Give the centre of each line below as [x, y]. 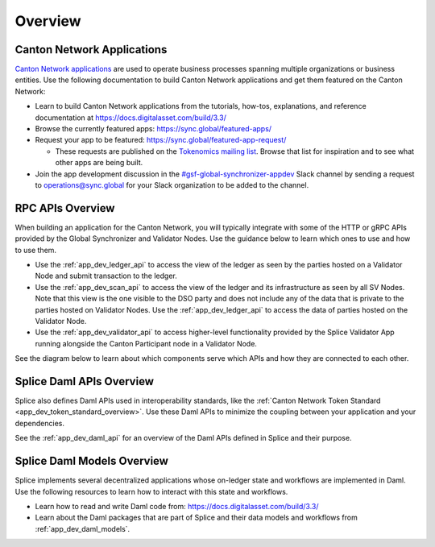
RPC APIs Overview [65, 208]
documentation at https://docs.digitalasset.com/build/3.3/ [131, 118]
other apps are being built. [99, 163]
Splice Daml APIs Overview [85, 381]
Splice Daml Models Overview [92, 461]
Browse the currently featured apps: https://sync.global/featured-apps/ [153, 129]
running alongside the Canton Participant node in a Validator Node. [146, 343]
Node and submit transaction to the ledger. [106, 276]
